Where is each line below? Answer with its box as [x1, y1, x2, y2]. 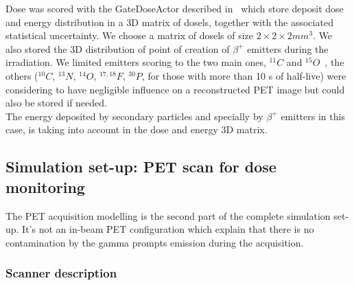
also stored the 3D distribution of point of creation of [5, 41, 230, 56]
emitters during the [247, 41, 329, 56]
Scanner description [5, 264, 117, 282]
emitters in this [281, 109, 345, 123]
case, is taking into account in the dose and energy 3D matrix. [5, 122, 268, 137]
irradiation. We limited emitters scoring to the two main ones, [5, 55, 266, 69]
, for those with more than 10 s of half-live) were [141, 68, 346, 82]
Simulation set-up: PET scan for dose [5, 156, 276, 177]
